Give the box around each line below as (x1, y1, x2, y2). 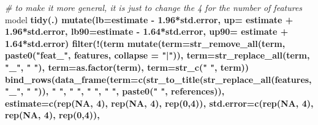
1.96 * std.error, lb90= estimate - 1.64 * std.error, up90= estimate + (5, 25, 289, 38)
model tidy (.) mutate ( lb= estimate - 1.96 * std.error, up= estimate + (5, 13, 293, 26)
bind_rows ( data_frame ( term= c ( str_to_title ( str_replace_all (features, (5, 73, 312, 85)
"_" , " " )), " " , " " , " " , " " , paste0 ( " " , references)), (5, 85, 225, 98)
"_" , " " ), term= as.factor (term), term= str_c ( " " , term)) (5, 60, 249, 73)
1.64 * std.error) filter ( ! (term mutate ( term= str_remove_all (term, (5, 37, 286, 49)
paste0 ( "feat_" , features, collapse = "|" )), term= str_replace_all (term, (5, 49, 310, 62)
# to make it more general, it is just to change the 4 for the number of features (5, 1, 303, 13)
